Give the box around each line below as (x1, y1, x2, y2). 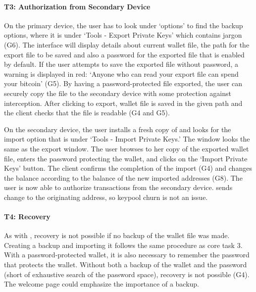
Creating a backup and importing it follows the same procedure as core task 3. (4, 240, 243, 250)
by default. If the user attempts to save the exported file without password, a (4, 59, 238, 69)
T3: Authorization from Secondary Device (4, 1, 151, 11)
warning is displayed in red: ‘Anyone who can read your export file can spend (4, 68, 239, 79)
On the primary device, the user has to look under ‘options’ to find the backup (4, 20, 243, 30)
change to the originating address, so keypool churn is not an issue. (4, 192, 208, 202)
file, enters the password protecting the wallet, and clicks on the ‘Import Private (4, 153, 248, 163)
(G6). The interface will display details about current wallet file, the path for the (4, 39, 250, 49)
